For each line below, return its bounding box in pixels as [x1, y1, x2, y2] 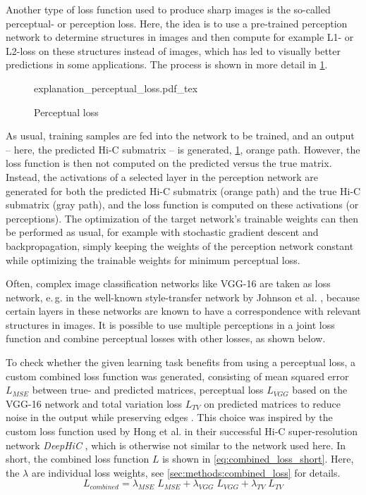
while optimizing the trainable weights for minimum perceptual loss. [6, 252, 300, 267]
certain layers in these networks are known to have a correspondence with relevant [6, 303, 361, 318]
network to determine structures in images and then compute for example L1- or [6, 30, 354, 44]
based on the [292, 382, 348, 397]
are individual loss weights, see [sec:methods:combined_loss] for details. [31, 465, 341, 480]
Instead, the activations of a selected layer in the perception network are [6, 169, 318, 184]
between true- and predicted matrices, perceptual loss [32, 382, 264, 397]
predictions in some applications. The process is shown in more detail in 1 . [6, 57, 328, 72]
